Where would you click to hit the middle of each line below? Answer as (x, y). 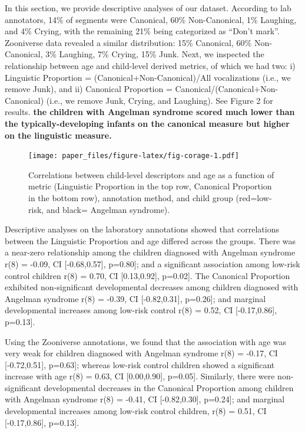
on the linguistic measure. (58, 135)
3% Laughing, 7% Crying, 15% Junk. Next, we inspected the (155, 54)
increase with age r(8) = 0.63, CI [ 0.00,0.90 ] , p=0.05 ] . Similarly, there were (140, 376)
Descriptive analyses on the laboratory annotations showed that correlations (142, 229)
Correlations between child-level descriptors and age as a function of (151, 174)
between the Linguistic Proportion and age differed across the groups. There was (150, 240)
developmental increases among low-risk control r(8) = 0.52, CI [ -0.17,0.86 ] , (141, 310)
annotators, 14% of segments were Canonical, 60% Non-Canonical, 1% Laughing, (151, 19)
